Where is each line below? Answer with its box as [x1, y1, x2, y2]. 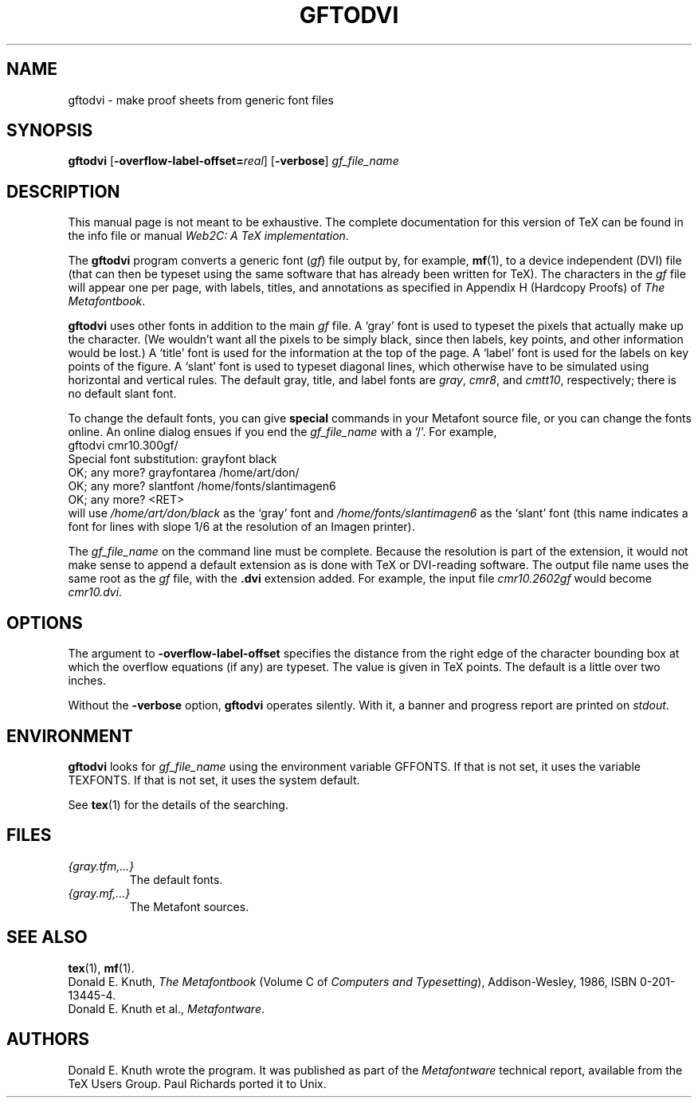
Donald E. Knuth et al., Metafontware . [68, 1001, 265, 1016]
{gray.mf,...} [68, 886, 131, 900]
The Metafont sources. [129, 899, 249, 913]
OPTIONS [6, 612, 83, 633]
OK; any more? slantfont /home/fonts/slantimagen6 [68, 479, 336, 493]
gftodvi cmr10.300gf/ [68, 438, 178, 453]
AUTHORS [6, 1029, 90, 1050]
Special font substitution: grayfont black [68, 452, 277, 466]
